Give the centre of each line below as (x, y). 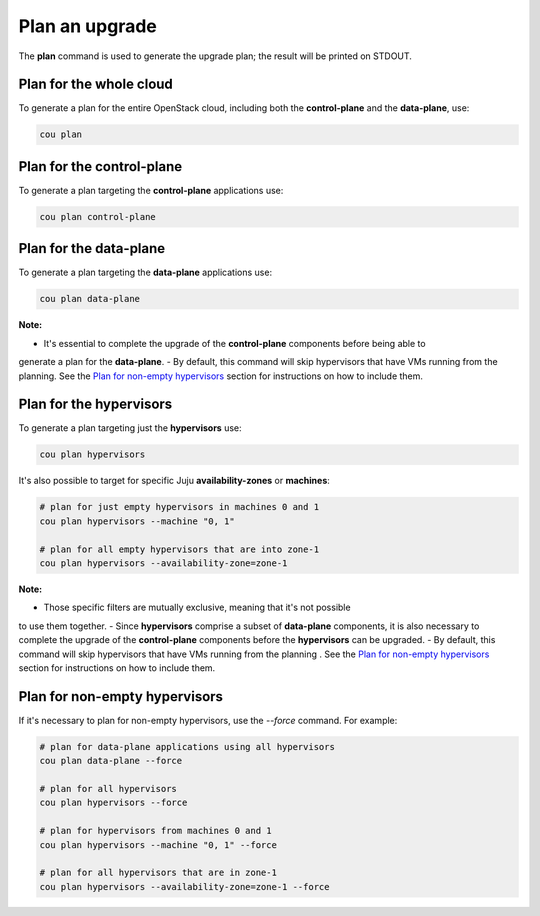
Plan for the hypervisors (95, 404)
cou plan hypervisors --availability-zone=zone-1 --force (184, 886)
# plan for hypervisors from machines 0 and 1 (155, 831)
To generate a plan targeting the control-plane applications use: (151, 190)
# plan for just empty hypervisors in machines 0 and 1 (179, 507)
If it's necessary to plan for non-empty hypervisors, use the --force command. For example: (208, 720)
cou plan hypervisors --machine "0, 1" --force (158, 844)
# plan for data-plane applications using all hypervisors (187, 746)
